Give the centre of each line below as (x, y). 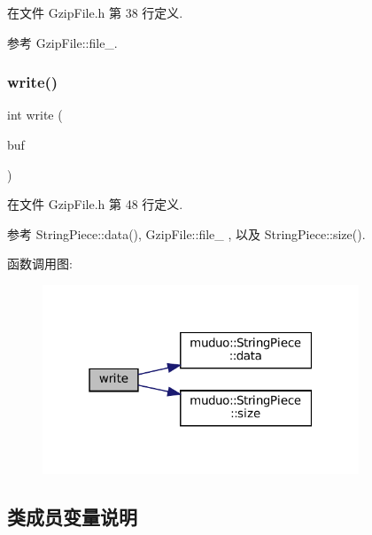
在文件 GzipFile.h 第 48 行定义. (95, 204)
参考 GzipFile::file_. (62, 42)
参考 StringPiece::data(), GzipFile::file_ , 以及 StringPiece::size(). (186, 233)
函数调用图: (40, 264)
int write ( (35, 115)
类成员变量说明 (72, 517)
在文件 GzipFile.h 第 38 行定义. (95, 12)
